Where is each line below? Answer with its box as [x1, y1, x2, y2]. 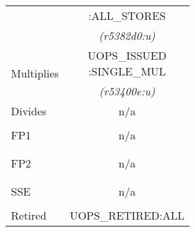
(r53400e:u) [99, 83, 155, 99]
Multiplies [11, 65, 59, 81]
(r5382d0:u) [99, 27, 155, 43]
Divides [11, 103, 47, 119]
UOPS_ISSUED [88, 47, 167, 63]
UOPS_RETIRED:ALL [69, 207, 185, 223]
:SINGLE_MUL [88, 63, 166, 79]
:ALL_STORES [88, 8, 166, 23]
